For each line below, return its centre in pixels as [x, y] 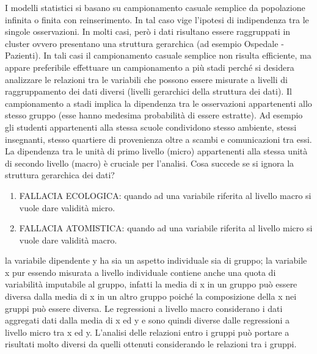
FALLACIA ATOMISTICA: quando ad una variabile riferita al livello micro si [166, 228]
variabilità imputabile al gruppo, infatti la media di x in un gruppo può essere [151, 284]
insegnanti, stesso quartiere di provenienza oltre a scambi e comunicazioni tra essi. [158, 139]
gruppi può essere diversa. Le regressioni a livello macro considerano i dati [144, 308]
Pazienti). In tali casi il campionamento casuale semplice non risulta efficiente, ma [158, 55]
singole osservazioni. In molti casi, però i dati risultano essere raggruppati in [148, 31]
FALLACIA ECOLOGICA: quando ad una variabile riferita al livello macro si [165, 195]
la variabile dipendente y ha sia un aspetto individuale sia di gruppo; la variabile [156, 260]
